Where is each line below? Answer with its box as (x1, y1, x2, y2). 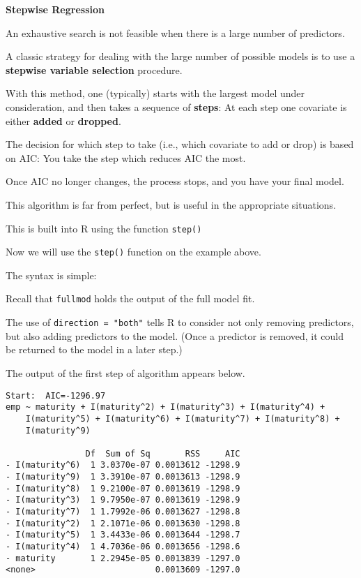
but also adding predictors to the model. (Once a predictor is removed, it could (6, 328, 344, 343)
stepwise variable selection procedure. (6, 62, 183, 77)
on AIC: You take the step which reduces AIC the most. (6, 150, 246, 165)
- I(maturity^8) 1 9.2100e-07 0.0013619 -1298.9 (6, 483, 240, 494)
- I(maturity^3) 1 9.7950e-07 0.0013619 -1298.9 (6, 495, 240, 505)
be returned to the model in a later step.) (6, 342, 183, 357)
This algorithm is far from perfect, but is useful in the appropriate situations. (6, 197, 337, 212)
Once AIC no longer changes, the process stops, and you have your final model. (6, 174, 344, 188)
